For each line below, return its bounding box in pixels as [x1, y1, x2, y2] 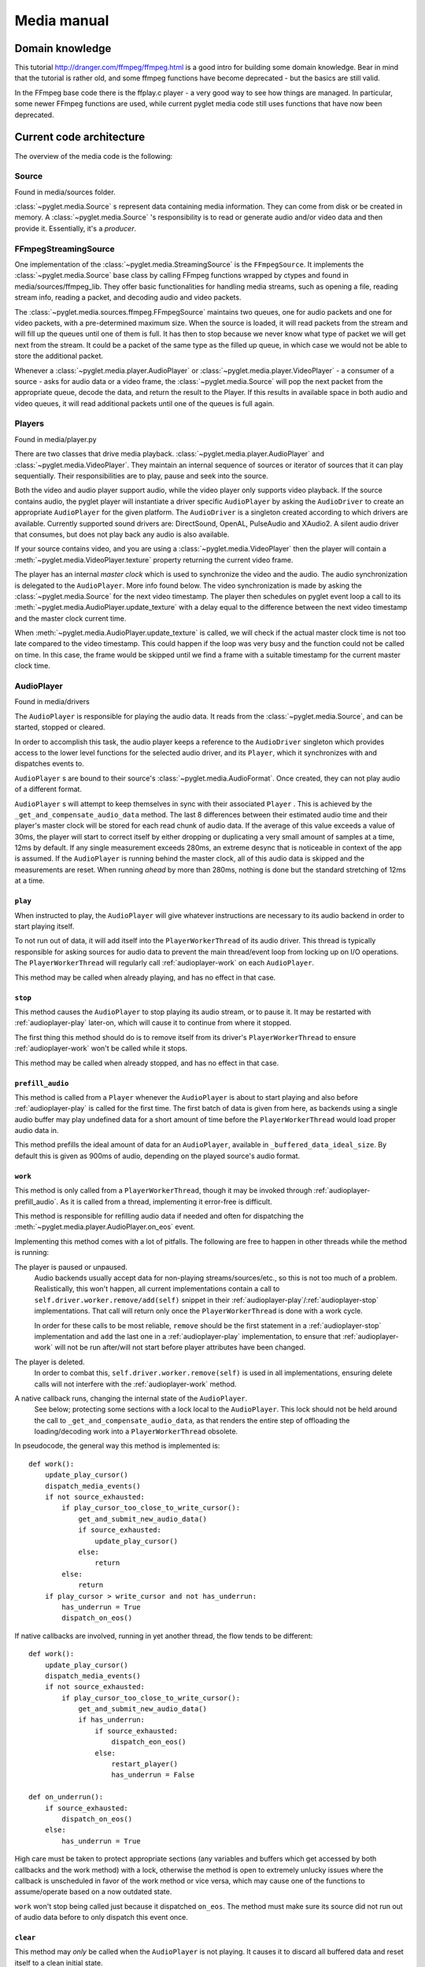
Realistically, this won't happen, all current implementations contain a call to [34, 1284, 280, 1293]
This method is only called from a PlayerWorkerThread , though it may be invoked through [14, 1186, 312, 1195]
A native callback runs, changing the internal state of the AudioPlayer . [14, 1393, 248, 1403]
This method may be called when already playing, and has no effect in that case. [14, 972, 276, 982]
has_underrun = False [111, 1770, 195, 1780]
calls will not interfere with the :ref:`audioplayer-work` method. [34, 1379, 237, 1389]
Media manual [14, 12, 109, 29]
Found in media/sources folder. [14, 187, 116, 197]
